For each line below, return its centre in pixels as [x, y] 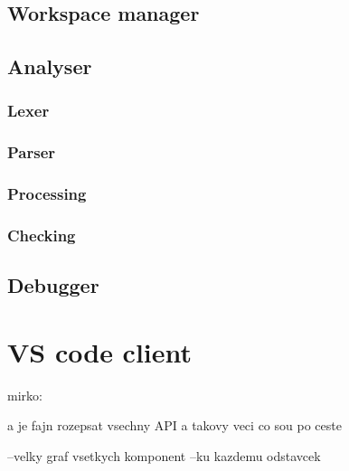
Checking [42, 235]
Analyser [50, 66]
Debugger [53, 285]
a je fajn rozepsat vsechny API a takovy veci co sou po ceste [174, 425]
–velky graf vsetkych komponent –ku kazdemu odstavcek [164, 456]
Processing [47, 194]
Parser [32, 152]
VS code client [100, 351]
